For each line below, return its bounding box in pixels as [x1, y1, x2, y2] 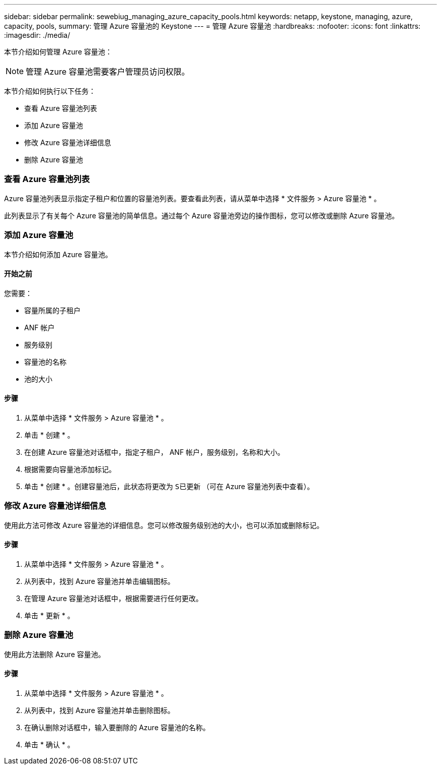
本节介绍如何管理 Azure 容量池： [4, 47, 112, 56]
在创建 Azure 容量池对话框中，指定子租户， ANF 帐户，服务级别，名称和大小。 [24, 447, 285, 456]
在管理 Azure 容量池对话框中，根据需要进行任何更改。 [24, 594, 203, 603]
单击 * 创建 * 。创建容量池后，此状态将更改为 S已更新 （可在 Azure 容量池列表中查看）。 [24, 482, 314, 491]
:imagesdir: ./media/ [4, 31, 70, 39]
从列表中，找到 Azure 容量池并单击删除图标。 [24, 705, 175, 715]
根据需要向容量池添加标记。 [24, 464, 116, 474]
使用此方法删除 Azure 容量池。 [4, 649, 105, 659]
